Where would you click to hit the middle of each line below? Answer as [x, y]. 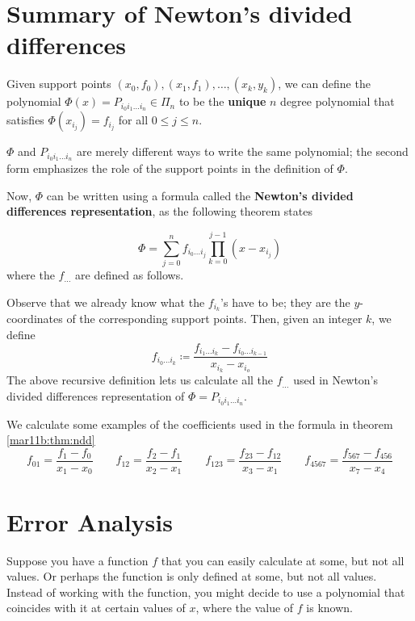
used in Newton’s [336, 380]
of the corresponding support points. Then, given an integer [214, 319]
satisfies [25, 120]
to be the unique [222, 101]
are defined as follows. [130, 274]
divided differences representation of [96, 395]
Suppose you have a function [78, 560]
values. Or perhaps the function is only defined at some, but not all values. [192, 576]
